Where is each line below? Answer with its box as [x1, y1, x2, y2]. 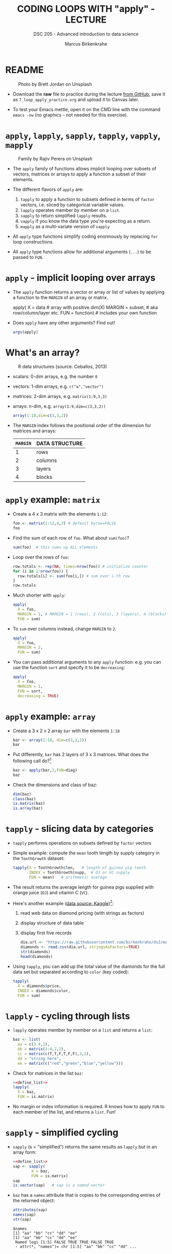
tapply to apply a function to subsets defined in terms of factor [20, 196, 155, 202]
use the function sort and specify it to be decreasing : [12, 665, 125, 671]
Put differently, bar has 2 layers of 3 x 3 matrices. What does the [12, 752, 149, 758]
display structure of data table [20, 920, 84, 926]
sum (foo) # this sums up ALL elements [12, 544, 98, 550]
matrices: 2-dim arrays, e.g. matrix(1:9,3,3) [12, 393, 107, 400]
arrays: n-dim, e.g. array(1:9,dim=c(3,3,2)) [12, 403, 106, 409]
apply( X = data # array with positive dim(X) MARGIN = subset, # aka [12, 304, 158, 310]
